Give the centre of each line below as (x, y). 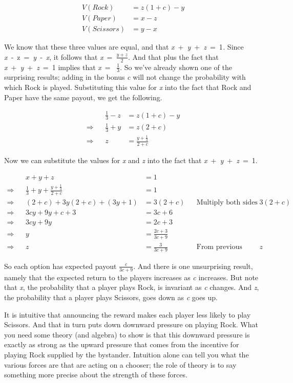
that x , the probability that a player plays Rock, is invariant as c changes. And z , (132, 287)
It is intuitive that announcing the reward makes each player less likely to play (128, 314)
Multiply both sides (227, 203)
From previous (219, 247)
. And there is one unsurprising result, (193, 266)
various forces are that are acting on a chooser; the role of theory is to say (120, 364)
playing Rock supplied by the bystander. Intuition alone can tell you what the (127, 354)
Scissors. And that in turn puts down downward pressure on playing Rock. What (131, 324)
